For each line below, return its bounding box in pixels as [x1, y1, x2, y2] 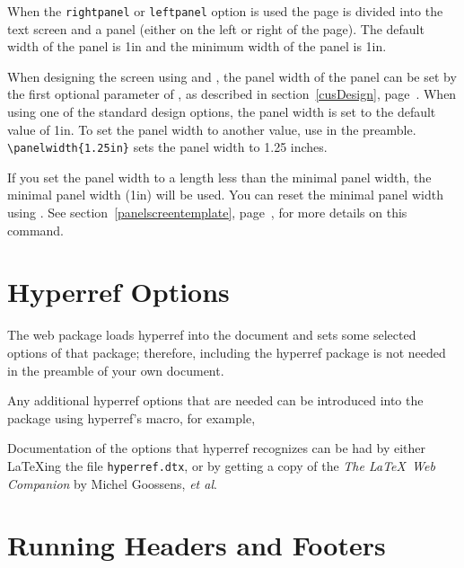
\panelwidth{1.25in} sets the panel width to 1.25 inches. [7, 138, 328, 156]
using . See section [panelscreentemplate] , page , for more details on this [7, 203, 407, 222]
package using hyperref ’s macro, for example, [7, 408, 256, 427]
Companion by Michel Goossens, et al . [7, 474, 217, 493]
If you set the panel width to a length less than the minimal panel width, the [7, 167, 432, 186]
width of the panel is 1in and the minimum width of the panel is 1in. [7, 37, 387, 56]
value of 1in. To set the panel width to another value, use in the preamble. [7, 120, 416, 138]
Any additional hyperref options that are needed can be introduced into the [7, 391, 424, 410]
